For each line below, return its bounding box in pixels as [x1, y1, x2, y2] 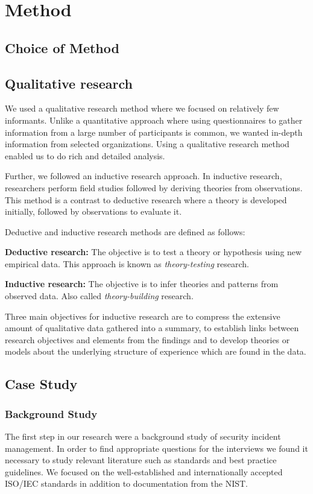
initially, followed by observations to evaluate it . [5, 205, 182, 218]
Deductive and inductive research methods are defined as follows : [5, 225, 245, 238]
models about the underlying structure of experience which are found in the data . [5, 345, 306, 358]
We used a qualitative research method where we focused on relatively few [5, 102, 279, 115]
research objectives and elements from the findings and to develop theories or [5, 333, 290, 346]
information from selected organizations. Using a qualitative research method [5, 138, 289, 150]
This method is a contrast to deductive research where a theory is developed [5, 193, 287, 206]
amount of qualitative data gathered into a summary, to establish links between [5, 321, 299, 334]
